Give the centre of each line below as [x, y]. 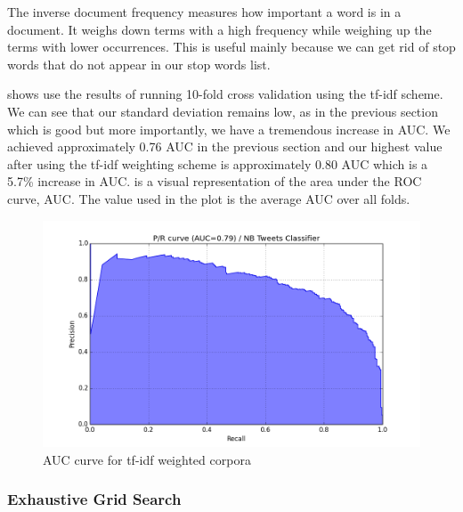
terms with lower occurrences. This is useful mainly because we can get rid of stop [231, 47]
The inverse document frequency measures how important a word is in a [204, 12]
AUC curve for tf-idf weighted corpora [147, 459]
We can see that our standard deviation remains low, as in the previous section [223, 111]
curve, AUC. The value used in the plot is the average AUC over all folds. [209, 198]
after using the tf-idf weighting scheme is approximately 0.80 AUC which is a [218, 163]
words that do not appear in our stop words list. [139, 64]
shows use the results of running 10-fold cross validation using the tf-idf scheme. [225, 94]
